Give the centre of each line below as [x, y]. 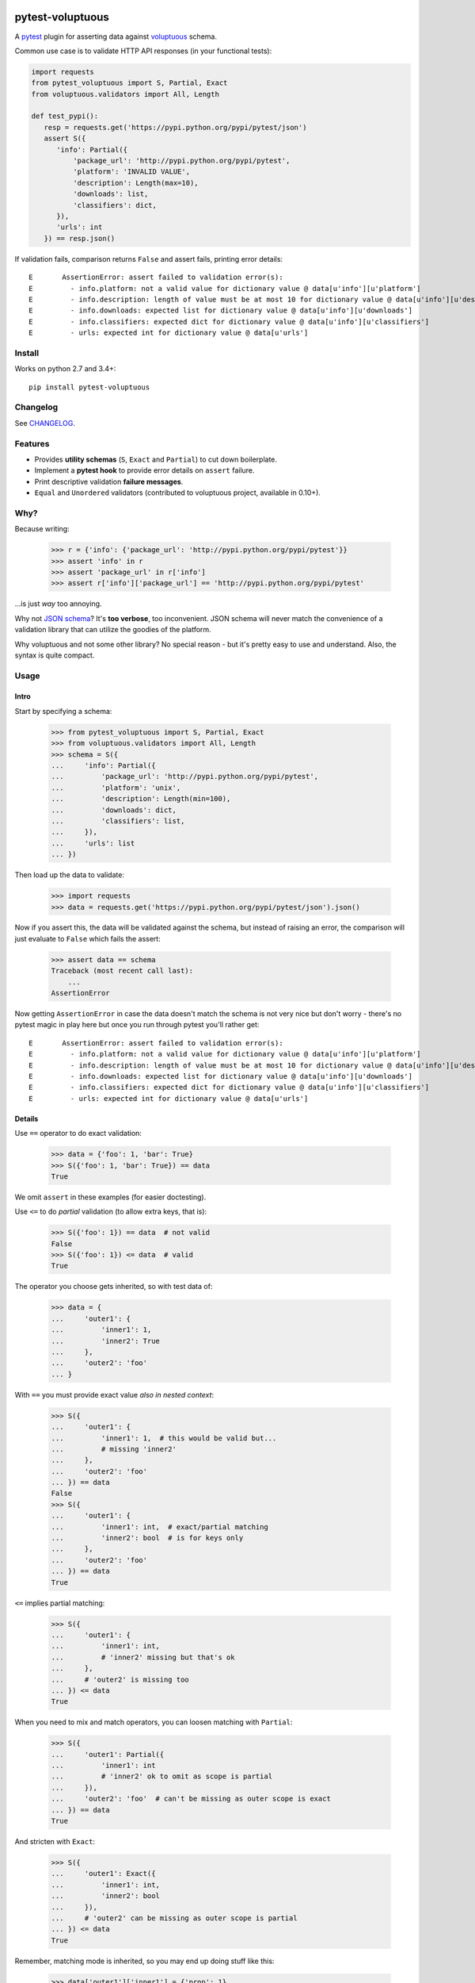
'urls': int [80, 227]
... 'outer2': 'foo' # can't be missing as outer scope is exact [191, 1799]
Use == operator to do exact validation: [78, 1133]
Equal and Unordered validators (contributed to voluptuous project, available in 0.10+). [177, 493]
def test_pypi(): [65, 116]
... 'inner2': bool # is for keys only [147, 1538]
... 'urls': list [93, 843]
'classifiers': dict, [115, 205]
